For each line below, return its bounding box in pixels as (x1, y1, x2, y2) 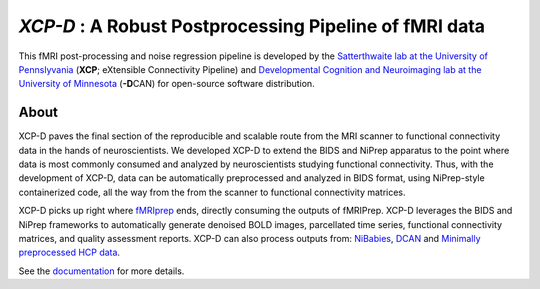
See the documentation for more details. (18, 265, 185, 277)
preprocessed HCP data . (18, 246, 120, 259)
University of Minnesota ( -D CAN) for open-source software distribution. (18, 78, 315, 90)
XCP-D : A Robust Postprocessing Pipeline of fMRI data (18, 15, 485, 37)
